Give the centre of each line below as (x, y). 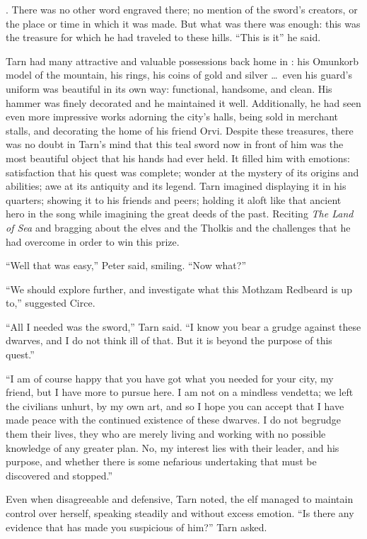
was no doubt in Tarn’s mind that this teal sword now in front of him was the (175, 144)
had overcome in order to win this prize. (93, 241)
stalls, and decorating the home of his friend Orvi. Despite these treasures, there (180, 130)
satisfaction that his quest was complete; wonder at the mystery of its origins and (182, 172)
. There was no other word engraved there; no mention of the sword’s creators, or (182, 9)
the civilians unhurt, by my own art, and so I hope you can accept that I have (175, 405)
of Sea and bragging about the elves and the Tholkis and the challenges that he (178, 227)
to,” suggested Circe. (51, 303)
